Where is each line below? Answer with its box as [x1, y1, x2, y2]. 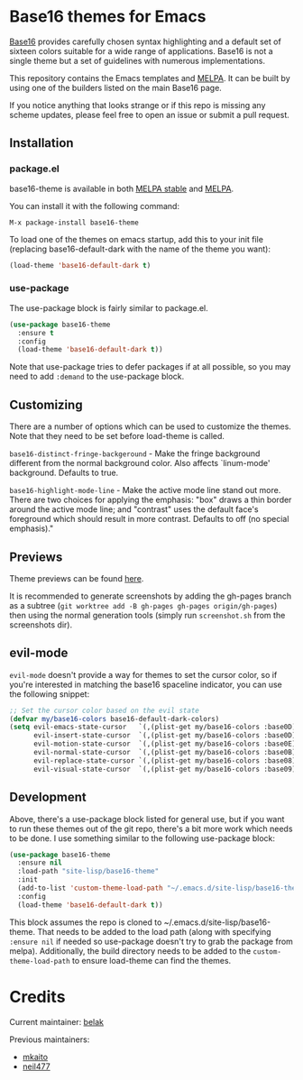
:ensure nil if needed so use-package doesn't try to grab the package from [9, 936, 293, 947]
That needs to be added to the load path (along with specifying [37, 926, 272, 937]
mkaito [22, 1051, 48, 1062]
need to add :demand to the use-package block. [9, 371, 185, 382]
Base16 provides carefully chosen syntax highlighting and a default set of [9, 36, 281, 47]
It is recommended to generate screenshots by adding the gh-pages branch [9, 590, 291, 601]
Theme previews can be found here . [9, 572, 144, 583]
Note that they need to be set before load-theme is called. [9, 431, 225, 442]
